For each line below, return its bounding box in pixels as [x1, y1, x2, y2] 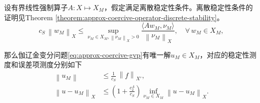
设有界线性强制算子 [4, 2, 68, 12]
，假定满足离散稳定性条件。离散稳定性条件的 [104, 2, 253, 12]
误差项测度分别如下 [18, 59, 82, 70]
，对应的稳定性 [199, 49, 249, 60]
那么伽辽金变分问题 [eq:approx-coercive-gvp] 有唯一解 [4, 49, 171, 60]
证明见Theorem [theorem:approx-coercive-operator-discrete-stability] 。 [4, 12, 224, 22]
